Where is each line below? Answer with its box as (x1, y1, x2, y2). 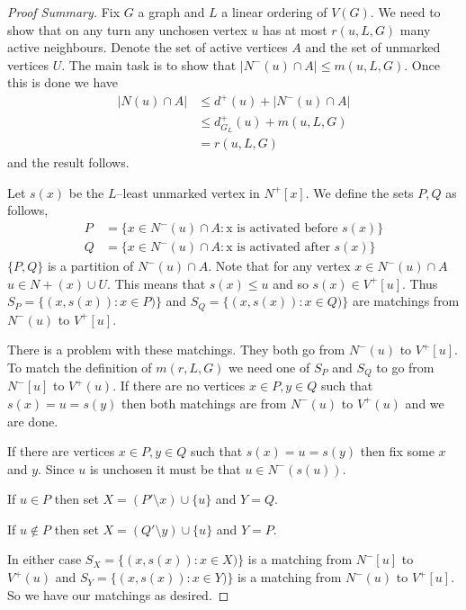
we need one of (229, 357, 310, 376)
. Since (38, 459, 75, 478)
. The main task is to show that (61, 55, 237, 74)
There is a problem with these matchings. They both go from (7, 340, 345, 359)
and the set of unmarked (305, 38, 441, 57)
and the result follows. (7, 153, 130, 172)
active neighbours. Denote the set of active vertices (7, 38, 288, 57)
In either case (7, 550, 82, 569)
